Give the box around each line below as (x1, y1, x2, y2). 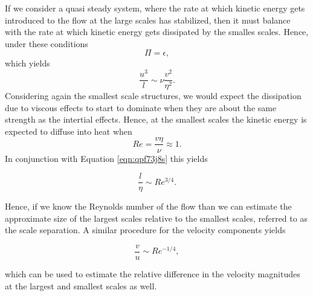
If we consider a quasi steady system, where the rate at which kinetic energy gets (5, 2, 305, 14)
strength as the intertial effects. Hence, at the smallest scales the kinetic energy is (5, 113, 307, 126)
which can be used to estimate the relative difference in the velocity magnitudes (5, 268, 300, 280)
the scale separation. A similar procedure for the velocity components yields (5, 224, 286, 236)
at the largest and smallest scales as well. (5, 279, 157, 292)
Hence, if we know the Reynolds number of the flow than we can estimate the (5, 200, 292, 213)
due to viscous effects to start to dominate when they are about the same (5, 101, 277, 114)
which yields (5, 57, 50, 69)
